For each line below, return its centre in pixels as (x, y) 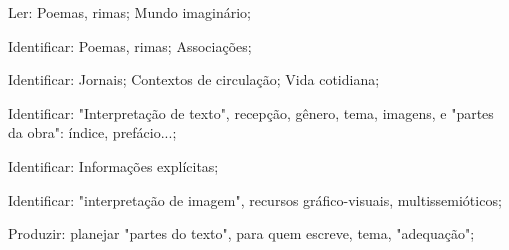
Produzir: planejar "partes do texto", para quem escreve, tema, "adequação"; (241, 233)
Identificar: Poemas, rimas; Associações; (130, 45)
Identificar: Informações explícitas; (113, 165)
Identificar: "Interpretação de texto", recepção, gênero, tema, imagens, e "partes (251, 112)
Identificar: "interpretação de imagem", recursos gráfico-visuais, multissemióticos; (255, 199)
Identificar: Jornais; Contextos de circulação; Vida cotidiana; (194, 79)
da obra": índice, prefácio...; (92, 132)
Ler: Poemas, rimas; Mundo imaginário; (129, 12)
